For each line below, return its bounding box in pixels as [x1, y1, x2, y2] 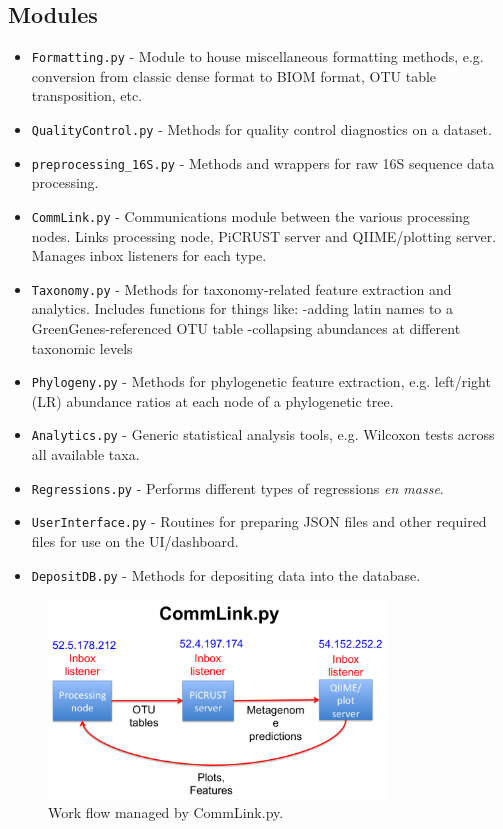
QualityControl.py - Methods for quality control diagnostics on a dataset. [31, 119, 492, 140]
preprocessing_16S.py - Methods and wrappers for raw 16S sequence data [31, 152, 495, 173]
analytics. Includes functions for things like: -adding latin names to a [31, 298, 454, 319]
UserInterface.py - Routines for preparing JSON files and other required [31, 511, 487, 532]
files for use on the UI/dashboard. [31, 531, 239, 552]
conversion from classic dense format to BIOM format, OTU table [31, 65, 437, 86]
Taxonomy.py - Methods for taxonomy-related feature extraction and [31, 278, 452, 299]
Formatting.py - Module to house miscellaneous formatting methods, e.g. [31, 46, 484, 67]
